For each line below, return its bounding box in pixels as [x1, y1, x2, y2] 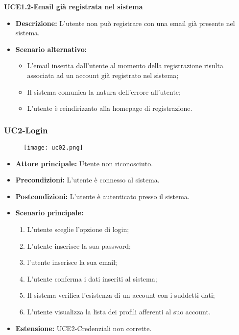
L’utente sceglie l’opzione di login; [27, 224, 129, 234]
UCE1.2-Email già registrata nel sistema [4, 1, 143, 11]
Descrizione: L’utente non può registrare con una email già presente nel [15, 18, 235, 28]
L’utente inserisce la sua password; [27, 240, 131, 251]
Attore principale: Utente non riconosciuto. [15, 158, 153, 168]
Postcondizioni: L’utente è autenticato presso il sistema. [15, 191, 190, 201]
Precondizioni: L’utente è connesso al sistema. [15, 175, 160, 185]
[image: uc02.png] [24, 144, 83, 151]
